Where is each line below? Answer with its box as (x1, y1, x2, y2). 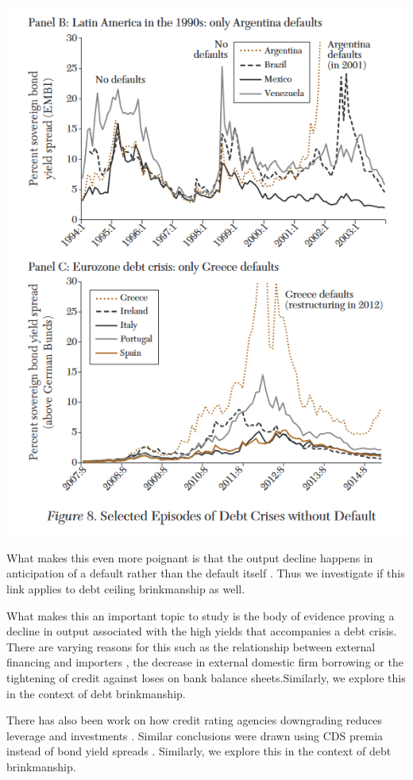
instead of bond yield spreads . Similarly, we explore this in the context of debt (6, 743, 392, 759)
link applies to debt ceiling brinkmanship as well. (6, 580, 245, 597)
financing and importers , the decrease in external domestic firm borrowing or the (6, 654, 403, 670)
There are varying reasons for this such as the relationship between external (6, 638, 376, 655)
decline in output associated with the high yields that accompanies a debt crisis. (6, 623, 397, 639)
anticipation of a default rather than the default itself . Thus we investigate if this (6, 565, 405, 581)
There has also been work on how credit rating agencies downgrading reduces (6, 712, 383, 728)
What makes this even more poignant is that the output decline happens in (6, 549, 373, 566)
